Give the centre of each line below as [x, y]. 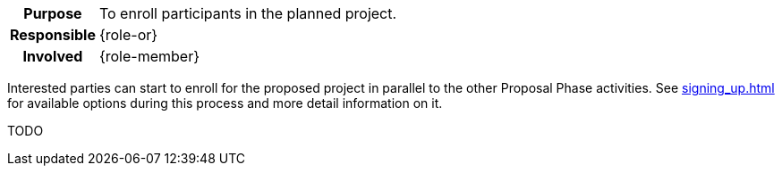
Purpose [53, 13]
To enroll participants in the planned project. [248, 13]
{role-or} [128, 35]
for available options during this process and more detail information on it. [225, 103]
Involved [53, 56]
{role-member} [149, 56]
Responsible [53, 35]
